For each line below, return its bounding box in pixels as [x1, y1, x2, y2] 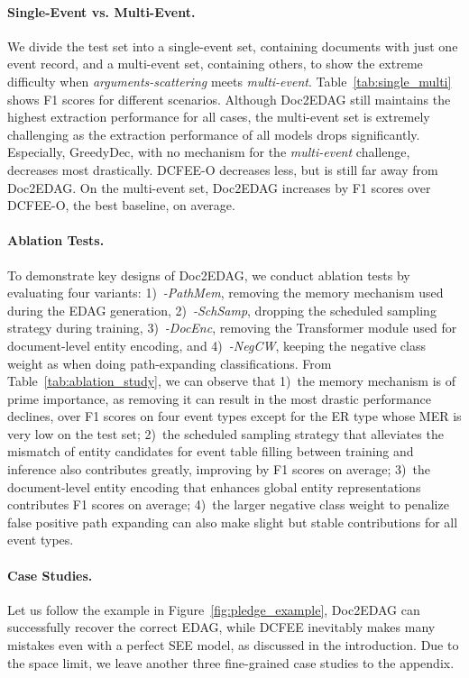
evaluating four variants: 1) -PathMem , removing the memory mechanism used [7, 283, 444, 302]
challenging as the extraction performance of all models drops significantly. [7, 124, 420, 143]
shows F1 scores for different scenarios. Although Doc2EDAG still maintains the [7, 89, 451, 108]
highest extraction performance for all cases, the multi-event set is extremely [7, 107, 430, 126]
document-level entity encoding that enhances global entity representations [7, 477, 421, 496]
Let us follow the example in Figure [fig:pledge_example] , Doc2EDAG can [7, 600, 420, 618]
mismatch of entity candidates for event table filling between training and [7, 442, 414, 461]
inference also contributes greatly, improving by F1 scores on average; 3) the [7, 460, 430, 479]
